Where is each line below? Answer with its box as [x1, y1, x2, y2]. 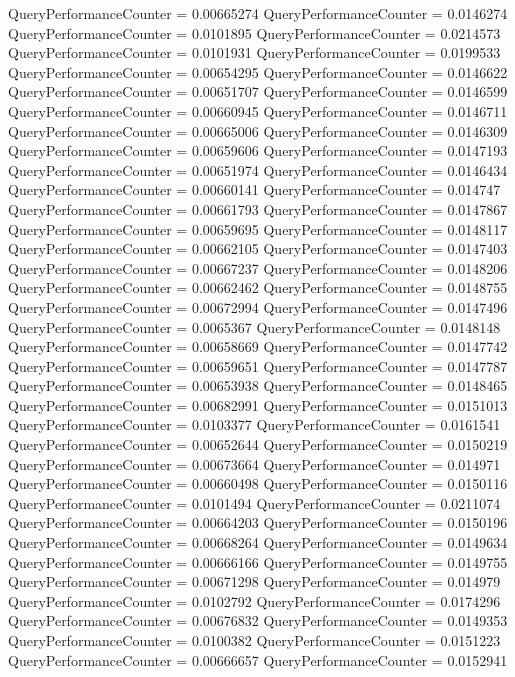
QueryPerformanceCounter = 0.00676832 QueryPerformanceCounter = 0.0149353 [8, 610, 508, 631]
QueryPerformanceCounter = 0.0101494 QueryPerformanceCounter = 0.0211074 [8, 492, 501, 513]
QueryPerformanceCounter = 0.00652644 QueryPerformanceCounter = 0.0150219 [8, 434, 508, 455]
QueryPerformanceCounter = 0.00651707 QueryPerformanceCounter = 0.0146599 [8, 81, 508, 102]
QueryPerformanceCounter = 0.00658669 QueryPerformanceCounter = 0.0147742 [8, 336, 508, 357]
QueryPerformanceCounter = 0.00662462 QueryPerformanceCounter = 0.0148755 [8, 277, 508, 298]
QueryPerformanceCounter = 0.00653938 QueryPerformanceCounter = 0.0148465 [8, 375, 508, 396]
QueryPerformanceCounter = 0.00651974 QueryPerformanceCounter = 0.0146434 [8, 159, 508, 180]
